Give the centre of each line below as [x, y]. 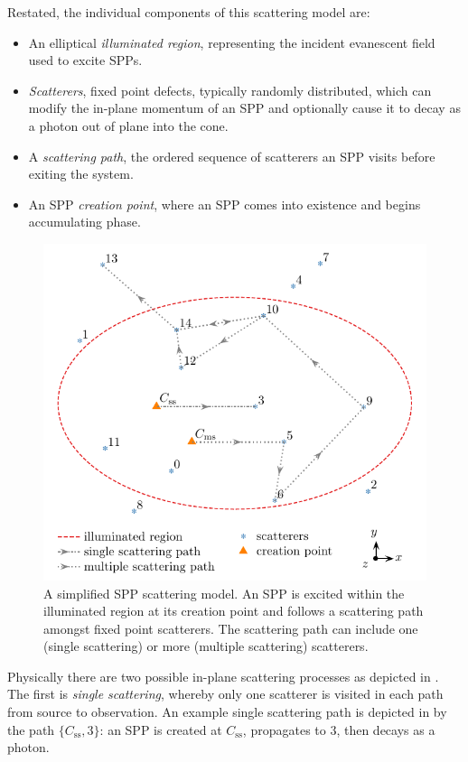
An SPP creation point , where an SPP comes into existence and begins [225, 204]
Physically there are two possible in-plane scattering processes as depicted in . [223, 676]
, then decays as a [386, 729]
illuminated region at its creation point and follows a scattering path [234, 611]
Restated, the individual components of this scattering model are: [189, 12]
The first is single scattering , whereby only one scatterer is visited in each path [225, 694]
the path [31, 729]
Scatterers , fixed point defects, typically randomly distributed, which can [230, 90]
